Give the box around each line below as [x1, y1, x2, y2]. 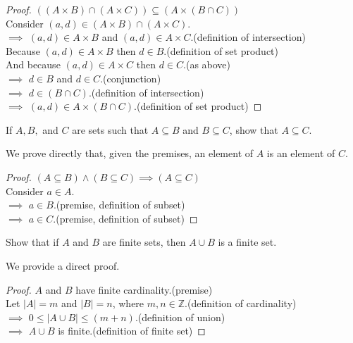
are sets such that [72, 122, 149, 137]
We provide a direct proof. [6, 258, 120, 273]
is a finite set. [218, 235, 277, 249]
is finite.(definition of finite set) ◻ [58, 323, 206, 338]
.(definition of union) [135, 309, 225, 324]
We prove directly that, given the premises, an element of [6, 146, 254, 161]
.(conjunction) [100, 70, 161, 85]
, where [112, 296, 144, 311]
